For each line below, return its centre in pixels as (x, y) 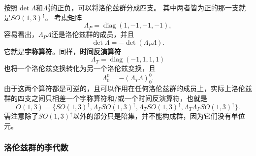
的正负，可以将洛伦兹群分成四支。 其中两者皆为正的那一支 (144, 7)
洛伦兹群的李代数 (36, 147)
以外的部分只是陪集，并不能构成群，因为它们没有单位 (159, 115)
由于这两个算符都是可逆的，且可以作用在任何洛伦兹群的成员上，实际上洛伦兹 (128, 88)
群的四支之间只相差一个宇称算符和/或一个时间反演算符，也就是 (106, 98)
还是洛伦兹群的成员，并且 (93, 34)
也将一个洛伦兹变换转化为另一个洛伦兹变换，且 (80, 68)
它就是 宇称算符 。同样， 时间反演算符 (63, 51)
